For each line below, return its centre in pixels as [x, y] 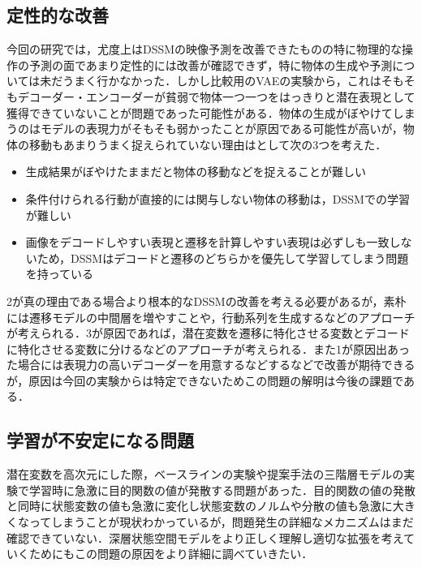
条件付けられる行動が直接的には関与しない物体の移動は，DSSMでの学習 [217, 198]
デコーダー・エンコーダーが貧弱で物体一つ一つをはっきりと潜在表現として [216, 96]
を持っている [60, 274]
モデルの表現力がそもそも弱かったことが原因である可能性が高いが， [222, 129]
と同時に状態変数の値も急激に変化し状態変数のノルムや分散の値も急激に [200, 506]
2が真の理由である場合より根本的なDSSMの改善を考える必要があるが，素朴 [207, 301]
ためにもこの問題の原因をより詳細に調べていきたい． [171, 554]
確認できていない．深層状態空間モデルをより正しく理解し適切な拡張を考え [205, 537]
